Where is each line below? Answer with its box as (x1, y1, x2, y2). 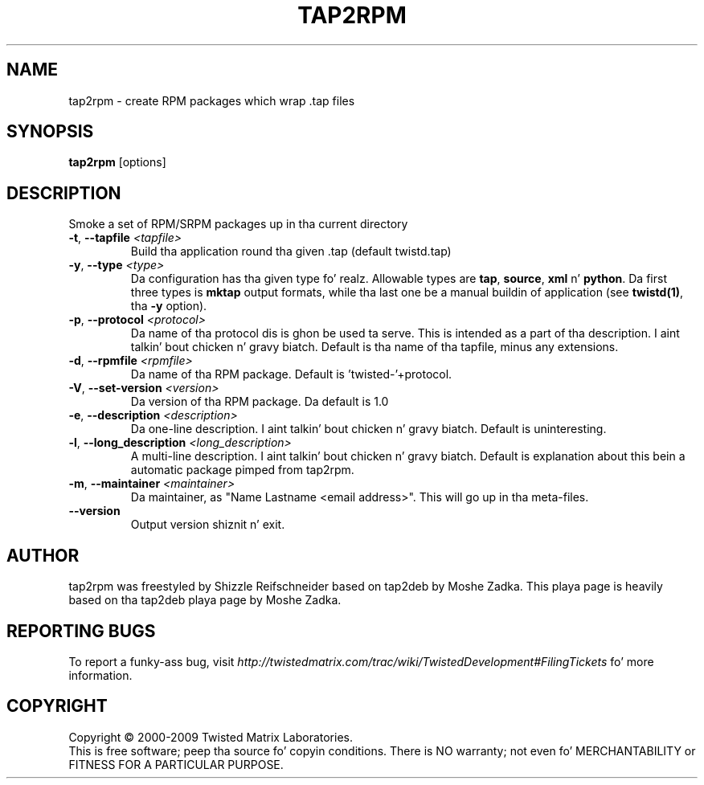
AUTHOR (6, 545, 80, 566)
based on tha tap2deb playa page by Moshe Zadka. (68, 593, 342, 607)
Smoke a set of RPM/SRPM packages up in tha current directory (68, 217, 408, 231)
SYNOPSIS (6, 121, 94, 142)
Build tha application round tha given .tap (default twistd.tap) (130, 244, 452, 259)
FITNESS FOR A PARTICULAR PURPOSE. (68, 757, 284, 771)
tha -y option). (130, 299, 207, 313)
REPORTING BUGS (6, 620, 156, 641)
